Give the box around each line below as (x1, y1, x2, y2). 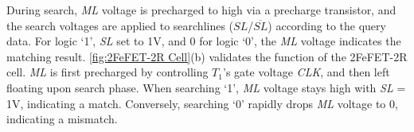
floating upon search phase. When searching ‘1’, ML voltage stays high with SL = (6, 79, 406, 95)
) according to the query (268, 17, 386, 33)
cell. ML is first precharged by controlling (6, 64, 209, 80)
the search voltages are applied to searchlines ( (6, 17, 234, 33)
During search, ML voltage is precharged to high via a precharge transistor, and (6, 2, 396, 17)
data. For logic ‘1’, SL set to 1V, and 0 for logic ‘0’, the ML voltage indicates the (6, 33, 401, 49)
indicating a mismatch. (6, 111, 118, 127)
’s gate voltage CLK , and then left (222, 64, 390, 80)
